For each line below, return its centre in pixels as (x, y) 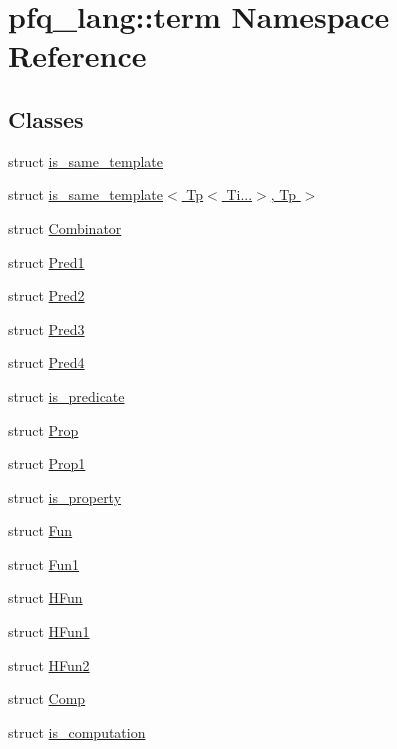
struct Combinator (65, 227)
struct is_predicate (66, 395)
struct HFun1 (49, 631)
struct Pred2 (46, 295)
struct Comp (47, 698)
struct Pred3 (46, 328)
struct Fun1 (44, 563)
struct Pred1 (46, 261)
